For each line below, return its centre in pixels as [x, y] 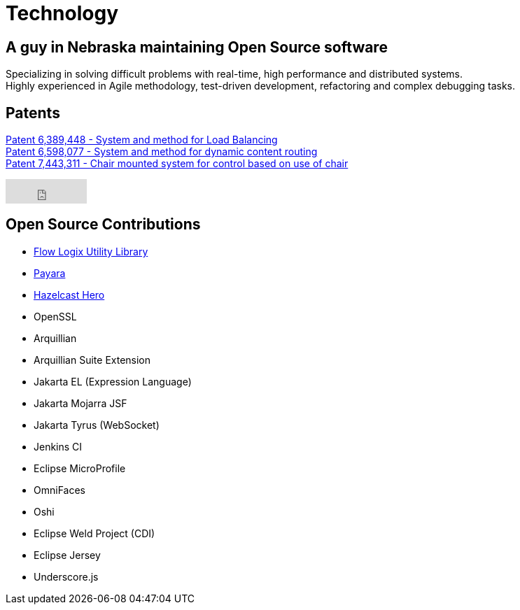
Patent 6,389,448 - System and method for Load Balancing [142, 140]
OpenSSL [55, 316]
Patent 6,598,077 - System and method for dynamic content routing [162, 152]
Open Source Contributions [103, 225]
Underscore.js [66, 576]
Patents [33, 113]
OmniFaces [59, 490]
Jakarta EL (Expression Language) [113, 381]
